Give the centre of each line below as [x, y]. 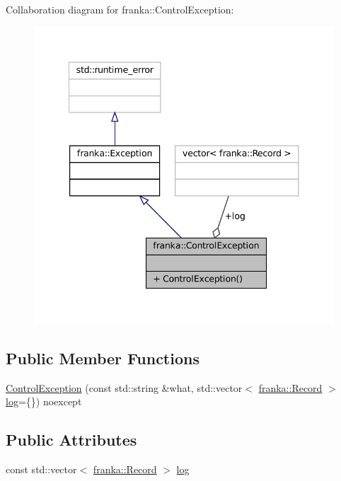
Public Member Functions [103, 358]
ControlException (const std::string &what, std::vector [124, 387]
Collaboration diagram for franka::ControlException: [120, 9]
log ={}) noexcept [44, 401]
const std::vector [41, 469]
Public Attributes [71, 440]
